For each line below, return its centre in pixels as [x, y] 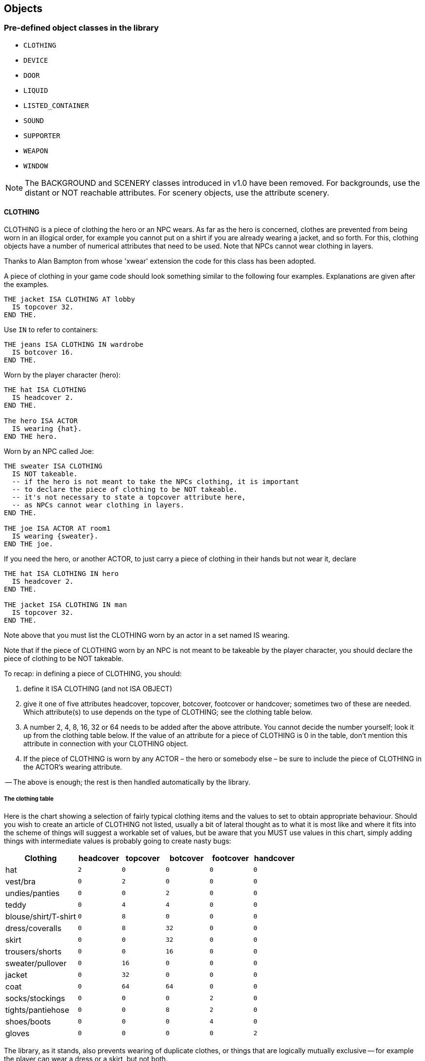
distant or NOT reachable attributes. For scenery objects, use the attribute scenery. [177, 192]
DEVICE [36, 60]
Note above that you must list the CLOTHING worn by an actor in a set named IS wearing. [147, 635]
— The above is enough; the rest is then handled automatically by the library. [128, 782]
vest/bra [21, 881]
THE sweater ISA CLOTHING [53, 466]
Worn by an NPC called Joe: [49, 451]
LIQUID [36, 90]
